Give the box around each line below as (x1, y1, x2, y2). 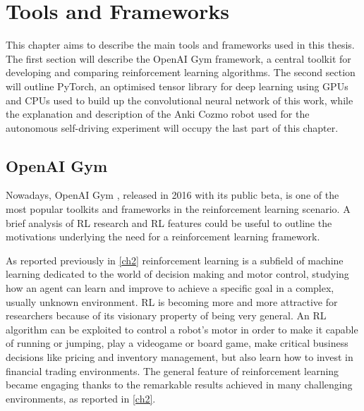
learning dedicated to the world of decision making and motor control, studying (6, 266, 349, 281)
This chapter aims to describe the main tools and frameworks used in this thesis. (6, 37, 355, 52)
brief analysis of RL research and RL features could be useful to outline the (6, 215, 332, 230)
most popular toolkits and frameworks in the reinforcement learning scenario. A (6, 202, 351, 216)
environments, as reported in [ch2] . (6, 391, 156, 405)
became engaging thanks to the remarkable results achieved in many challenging (6, 377, 353, 392)
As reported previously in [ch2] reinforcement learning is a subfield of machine (6, 252, 344, 267)
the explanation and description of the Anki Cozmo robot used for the (6, 106, 310, 121)
